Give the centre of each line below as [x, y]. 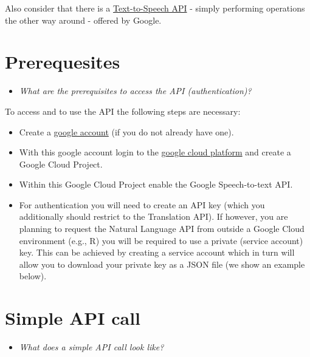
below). [33, 276]
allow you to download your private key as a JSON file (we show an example [162, 264]
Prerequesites [63, 62]
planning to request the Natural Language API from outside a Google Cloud [162, 229]
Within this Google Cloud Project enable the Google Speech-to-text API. [156, 184]
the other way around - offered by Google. [83, 20]
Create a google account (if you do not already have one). [126, 131]
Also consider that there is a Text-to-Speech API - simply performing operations [155, 8]
